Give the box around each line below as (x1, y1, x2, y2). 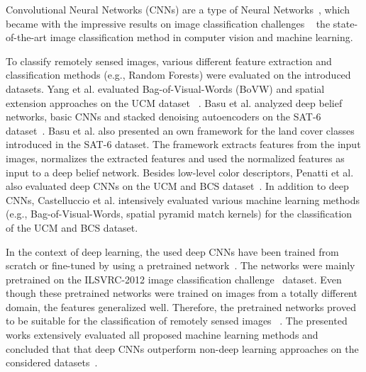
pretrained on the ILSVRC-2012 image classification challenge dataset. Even (6, 271, 342, 286)
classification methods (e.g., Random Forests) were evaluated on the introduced (6, 67, 351, 82)
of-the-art (6, 30, 47, 45)
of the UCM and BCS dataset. (6, 220, 138, 235)
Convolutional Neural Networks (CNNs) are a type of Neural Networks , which (6, 2, 350, 16)
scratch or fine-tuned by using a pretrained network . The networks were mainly (6, 258, 355, 273)
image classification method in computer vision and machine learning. (50, 30, 353, 45)
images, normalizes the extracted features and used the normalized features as (6, 150, 345, 165)
